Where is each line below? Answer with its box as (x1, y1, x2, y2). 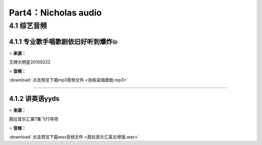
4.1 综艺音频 (9, 21, 47, 30)
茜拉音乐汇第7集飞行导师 (9, 116, 58, 122)
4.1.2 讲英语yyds (9, 95, 60, 103)
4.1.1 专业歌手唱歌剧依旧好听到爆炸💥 (9, 37, 118, 46)
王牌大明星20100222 (9, 59, 51, 65)
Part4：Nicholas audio (9, 7, 102, 18)
